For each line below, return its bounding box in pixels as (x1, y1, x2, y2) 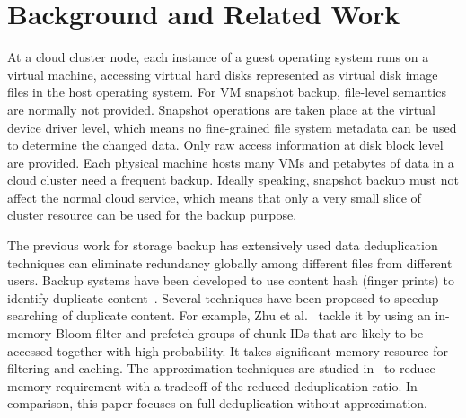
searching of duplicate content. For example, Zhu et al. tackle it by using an (7, 306, 431, 325)
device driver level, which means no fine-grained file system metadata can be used (7, 118, 457, 136)
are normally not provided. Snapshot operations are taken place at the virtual (7, 100, 435, 118)
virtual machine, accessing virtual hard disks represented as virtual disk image (7, 65, 438, 83)
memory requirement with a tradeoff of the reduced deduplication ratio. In (7, 376, 418, 395)
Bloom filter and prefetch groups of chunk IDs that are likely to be (56, 324, 424, 343)
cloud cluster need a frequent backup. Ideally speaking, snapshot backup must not (7, 170, 459, 189)
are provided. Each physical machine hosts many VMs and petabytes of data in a (7, 152, 454, 171)
